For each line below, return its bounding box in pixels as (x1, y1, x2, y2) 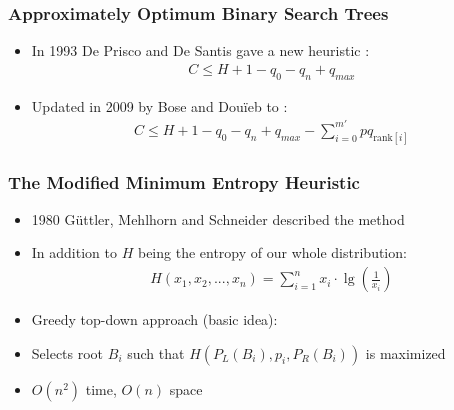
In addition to (31, 242, 117, 263)
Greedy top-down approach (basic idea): (31, 309, 278, 330)
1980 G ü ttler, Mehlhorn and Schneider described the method (31, 208, 405, 229)
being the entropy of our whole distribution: (137, 242, 407, 263)
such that (127, 342, 185, 363)
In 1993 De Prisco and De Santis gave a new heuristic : (31, 40, 370, 61)
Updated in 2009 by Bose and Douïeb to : (31, 95, 288, 116)
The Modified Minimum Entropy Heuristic (8, 169, 360, 194)
